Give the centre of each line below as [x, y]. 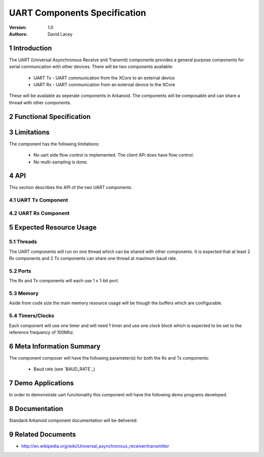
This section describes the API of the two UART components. [71, 187]
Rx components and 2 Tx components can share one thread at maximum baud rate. [93, 258]
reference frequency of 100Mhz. [42, 332]
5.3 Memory [24, 293]
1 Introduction [31, 48]
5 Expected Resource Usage [53, 228]
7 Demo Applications [42, 383]
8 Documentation [36, 409]
